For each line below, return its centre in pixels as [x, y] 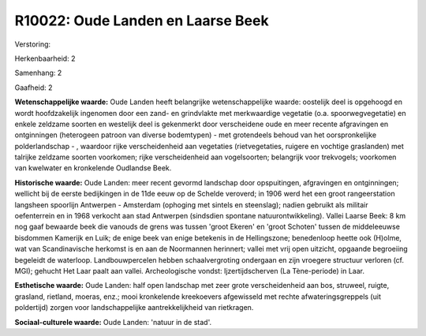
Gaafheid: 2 [34, 88]
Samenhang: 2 [38, 73]
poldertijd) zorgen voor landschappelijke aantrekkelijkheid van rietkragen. [134, 308]
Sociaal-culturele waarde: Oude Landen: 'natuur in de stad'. [113, 322]
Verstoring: [33, 44]
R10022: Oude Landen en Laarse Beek [142, 21]
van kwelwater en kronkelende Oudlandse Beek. [93, 168]
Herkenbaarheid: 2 [45, 58]
